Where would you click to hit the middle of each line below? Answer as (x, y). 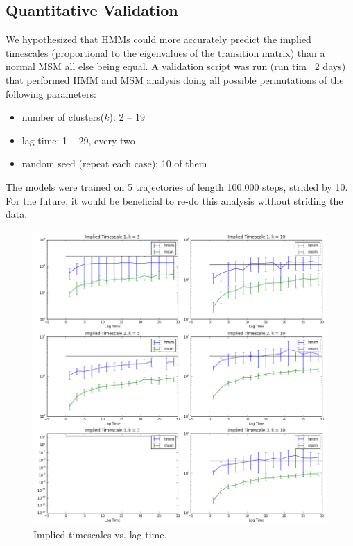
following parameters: (51, 93)
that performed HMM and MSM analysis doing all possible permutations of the (175, 79)
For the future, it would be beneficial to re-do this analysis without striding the (174, 200)
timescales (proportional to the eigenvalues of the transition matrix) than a (165, 52)
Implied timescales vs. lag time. (100, 535)
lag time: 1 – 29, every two (78, 140)
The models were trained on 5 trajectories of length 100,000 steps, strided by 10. (177, 186)
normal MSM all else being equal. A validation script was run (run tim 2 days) (176, 66)
